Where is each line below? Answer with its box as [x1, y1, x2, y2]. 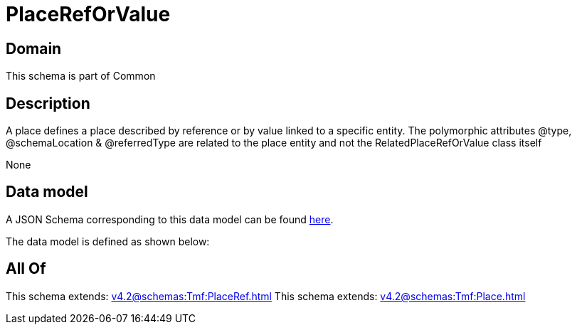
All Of [6, 260, 46, 278]
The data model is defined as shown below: [6, 235, 210, 247]
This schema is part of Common [6, 70, 156, 82]
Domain [6, 39, 62, 58]
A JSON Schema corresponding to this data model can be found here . [6, 213, 334, 225]
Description [6, 94, 90, 112]
